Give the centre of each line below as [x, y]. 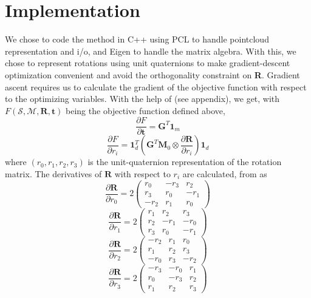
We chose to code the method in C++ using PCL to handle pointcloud [137, 39]
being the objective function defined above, [145, 110]
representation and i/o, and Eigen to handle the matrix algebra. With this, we [151, 51]
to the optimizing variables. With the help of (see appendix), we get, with [142, 99]
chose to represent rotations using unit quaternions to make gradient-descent [148, 63]
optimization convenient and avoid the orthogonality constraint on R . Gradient [152, 74]
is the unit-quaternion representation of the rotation [185, 162]
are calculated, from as [225, 173]
